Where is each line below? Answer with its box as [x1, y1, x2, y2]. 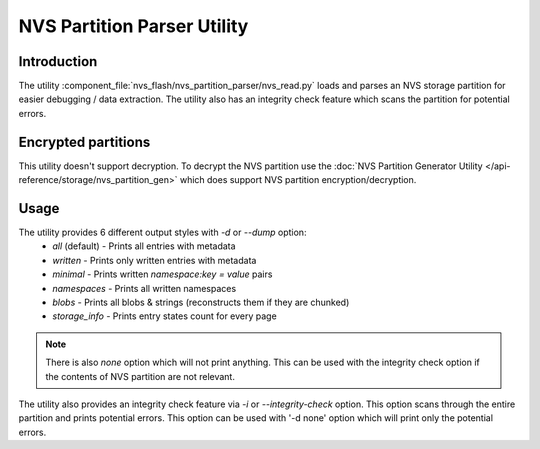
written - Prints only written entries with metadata [52, 254, 257, 266]
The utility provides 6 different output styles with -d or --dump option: [18, 226, 307, 239]
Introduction [18, 53, 98, 70]
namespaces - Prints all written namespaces [52, 282, 237, 294]
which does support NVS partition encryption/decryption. [179, 174, 417, 186]
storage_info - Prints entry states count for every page [52, 310, 277, 322]
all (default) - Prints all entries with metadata [52, 240, 236, 252]
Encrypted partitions [18, 133, 151, 150]
